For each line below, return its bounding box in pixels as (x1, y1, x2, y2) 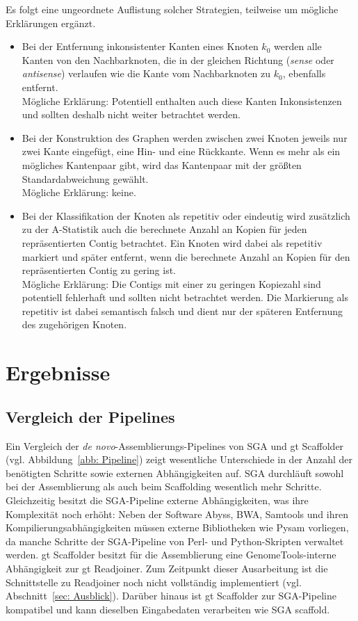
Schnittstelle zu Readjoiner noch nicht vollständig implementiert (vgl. (6, 574, 302, 589)
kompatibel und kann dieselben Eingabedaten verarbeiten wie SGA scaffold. (6, 602, 330, 616)
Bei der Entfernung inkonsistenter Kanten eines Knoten (22, 39, 259, 54)
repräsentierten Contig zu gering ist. (22, 263, 176, 277)
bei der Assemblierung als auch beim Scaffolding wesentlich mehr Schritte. (6, 479, 322, 494)
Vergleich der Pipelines (6, 405, 175, 427)
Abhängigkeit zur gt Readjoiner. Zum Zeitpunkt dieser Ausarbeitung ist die (6, 560, 328, 575)
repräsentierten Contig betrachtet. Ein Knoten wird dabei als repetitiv (22, 235, 323, 250)
